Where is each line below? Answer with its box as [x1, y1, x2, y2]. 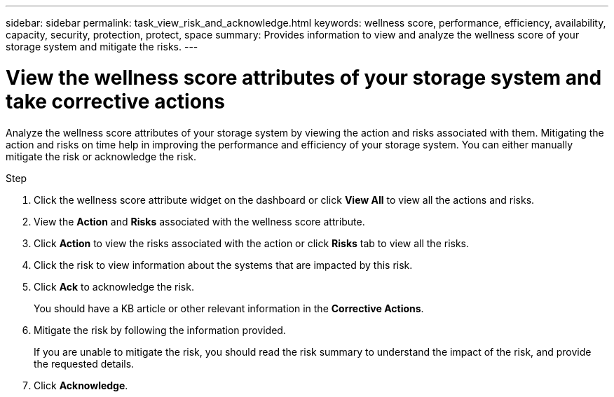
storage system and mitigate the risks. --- [6, 41, 198, 53]
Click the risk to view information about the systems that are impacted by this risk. [34, 258, 413, 271]
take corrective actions [6, 89, 225, 113]
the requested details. [34, 357, 135, 370]
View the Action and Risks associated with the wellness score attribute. [34, 215, 365, 228]
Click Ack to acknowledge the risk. [34, 280, 194, 293]
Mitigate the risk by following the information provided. [34, 323, 286, 336]
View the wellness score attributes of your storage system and [6, 65, 602, 90]
